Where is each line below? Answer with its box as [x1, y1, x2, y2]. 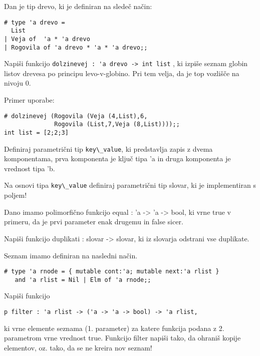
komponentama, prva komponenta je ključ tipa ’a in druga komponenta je [4, 153, 231, 164]
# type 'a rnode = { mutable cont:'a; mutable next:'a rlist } [4, 268, 219, 275]
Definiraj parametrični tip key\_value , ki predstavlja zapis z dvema [4, 143, 213, 154]
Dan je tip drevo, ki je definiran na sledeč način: [4, 1, 152, 11]
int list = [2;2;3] [4, 129, 69, 136]
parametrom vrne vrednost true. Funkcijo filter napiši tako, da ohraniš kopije [4, 332, 241, 343]
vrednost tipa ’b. [4, 163, 55, 173]
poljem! [4, 190, 27, 200]
